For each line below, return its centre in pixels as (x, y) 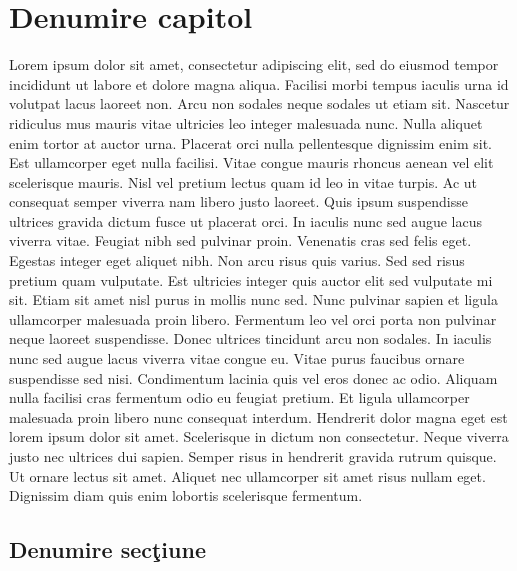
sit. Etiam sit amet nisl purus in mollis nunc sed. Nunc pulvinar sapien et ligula (253, 299)
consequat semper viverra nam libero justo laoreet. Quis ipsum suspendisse (238, 201)
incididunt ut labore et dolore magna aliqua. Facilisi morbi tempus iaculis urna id (259, 83)
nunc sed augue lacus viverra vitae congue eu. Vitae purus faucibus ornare (237, 358)
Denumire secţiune (107, 549)
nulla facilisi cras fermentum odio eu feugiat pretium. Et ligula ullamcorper (239, 397)
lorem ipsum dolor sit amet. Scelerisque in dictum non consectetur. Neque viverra (259, 436)
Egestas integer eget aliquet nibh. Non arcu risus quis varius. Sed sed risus (237, 260)
